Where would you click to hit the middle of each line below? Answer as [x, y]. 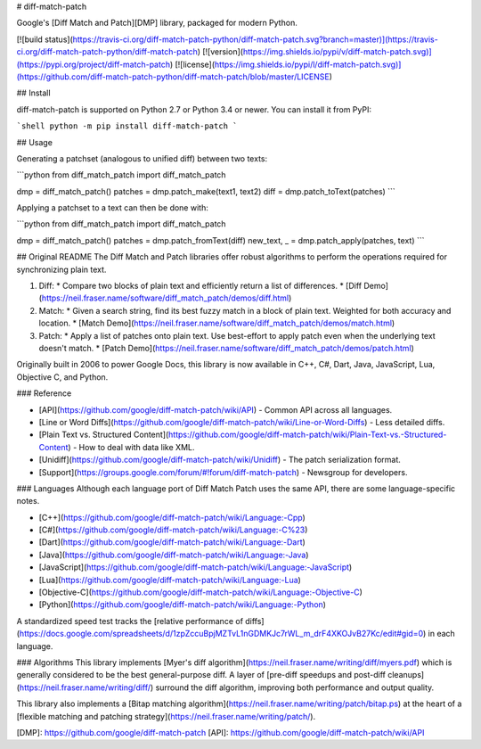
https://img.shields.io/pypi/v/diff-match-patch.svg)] [337, 52]
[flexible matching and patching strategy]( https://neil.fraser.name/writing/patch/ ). [166, 716]
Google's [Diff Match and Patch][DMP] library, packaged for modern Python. [157, 23]
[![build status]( [45, 39]
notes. [28, 501]
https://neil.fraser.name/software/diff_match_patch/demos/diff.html [165, 298]
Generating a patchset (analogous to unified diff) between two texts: [142, 158]
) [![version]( [220, 52]
